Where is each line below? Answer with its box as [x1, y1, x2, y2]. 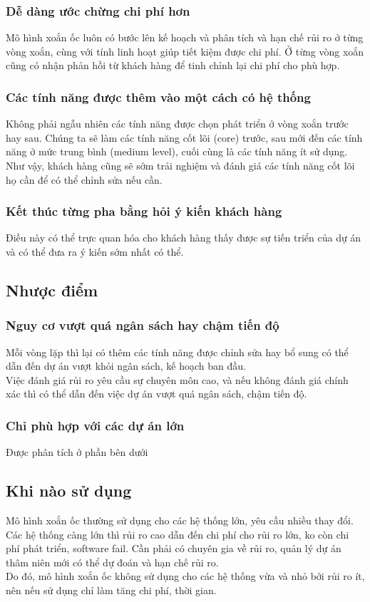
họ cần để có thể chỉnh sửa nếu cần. [6, 172, 163, 187]
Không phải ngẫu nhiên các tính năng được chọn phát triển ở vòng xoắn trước [6, 116, 349, 131]
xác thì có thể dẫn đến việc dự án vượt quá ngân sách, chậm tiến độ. [6, 386, 307, 401]
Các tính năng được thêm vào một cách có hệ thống [6, 88, 311, 105]
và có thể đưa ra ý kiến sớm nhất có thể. [6, 244, 184, 259]
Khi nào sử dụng [6, 479, 132, 502]
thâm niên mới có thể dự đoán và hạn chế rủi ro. [6, 554, 219, 569]
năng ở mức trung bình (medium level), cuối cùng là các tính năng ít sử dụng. [6, 144, 348, 159]
